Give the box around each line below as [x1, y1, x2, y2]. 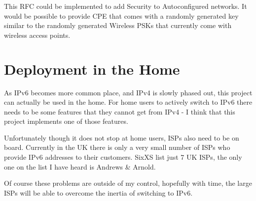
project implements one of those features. [4, 116, 128, 126]
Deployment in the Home [4, 58, 180, 79]
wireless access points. [4, 29, 71, 40]
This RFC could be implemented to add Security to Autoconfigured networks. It [4, 1, 247, 11]
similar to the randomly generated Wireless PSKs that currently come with [4, 20, 232, 30]
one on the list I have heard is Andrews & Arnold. [4, 161, 156, 172]
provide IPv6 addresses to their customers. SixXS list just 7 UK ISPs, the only [4, 152, 242, 162]
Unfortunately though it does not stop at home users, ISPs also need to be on [4, 132, 239, 143]
